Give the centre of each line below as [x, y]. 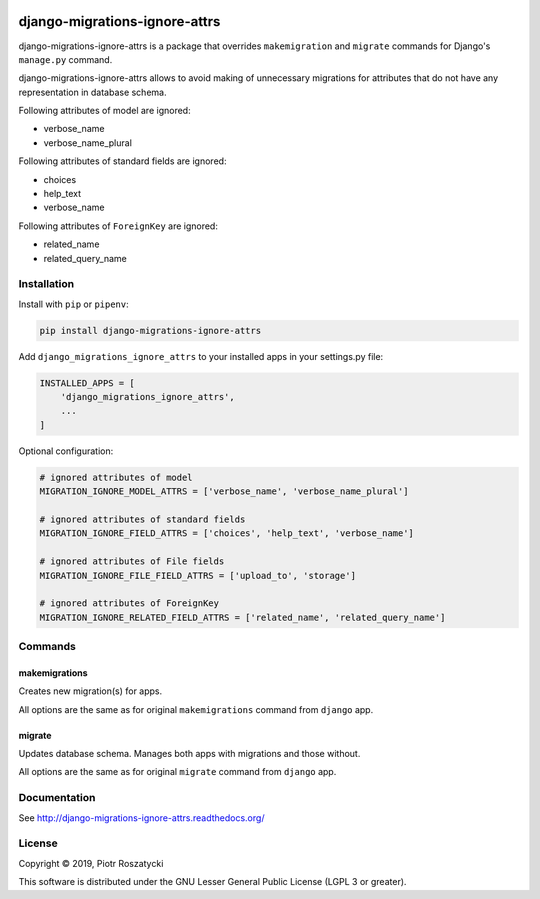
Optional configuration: [66, 451]
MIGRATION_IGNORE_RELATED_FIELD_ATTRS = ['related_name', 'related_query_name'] [242, 617]
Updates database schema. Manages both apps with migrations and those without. [189, 754]
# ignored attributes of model [116, 477]
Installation [46, 284]
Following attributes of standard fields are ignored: [122, 161]
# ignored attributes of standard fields [142, 519]
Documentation [57, 798]
